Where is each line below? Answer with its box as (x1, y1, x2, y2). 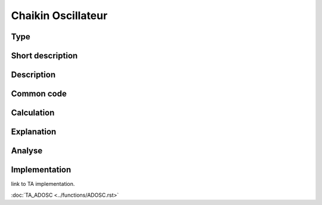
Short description (11, 51, 78, 61)
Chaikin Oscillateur (11, 9, 108, 22)
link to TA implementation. (11, 181, 75, 188)
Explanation (11, 127, 57, 137)
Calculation (11, 108, 55, 118)
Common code (11, 89, 67, 99)
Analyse (11, 146, 43, 156)
